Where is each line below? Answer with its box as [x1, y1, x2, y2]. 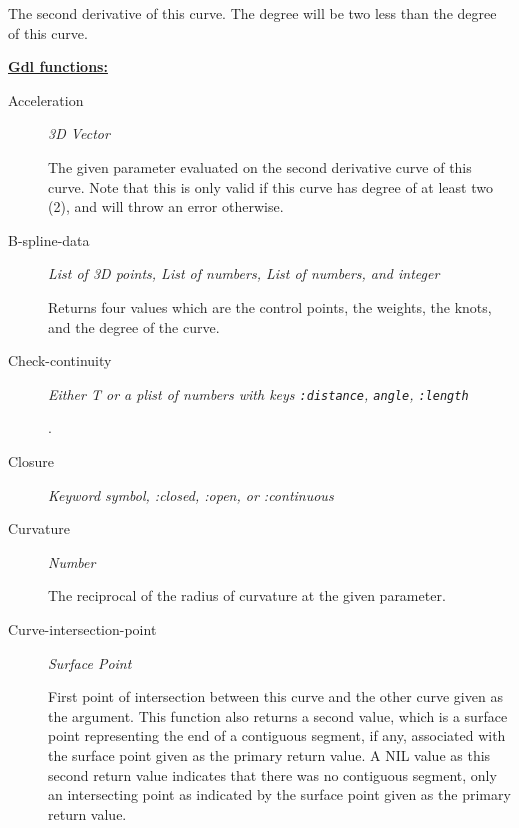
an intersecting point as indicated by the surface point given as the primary [48, 784, 511, 805]
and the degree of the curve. [48, 316, 220, 337]
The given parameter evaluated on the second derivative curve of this [48, 156, 472, 177]
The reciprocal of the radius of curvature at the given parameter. [48, 585, 446, 606]
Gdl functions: [8, 56, 108, 77]
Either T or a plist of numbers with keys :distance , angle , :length [48, 383, 469, 404]
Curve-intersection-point [8, 618, 157, 639]
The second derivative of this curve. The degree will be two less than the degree [8, 3, 497, 23]
